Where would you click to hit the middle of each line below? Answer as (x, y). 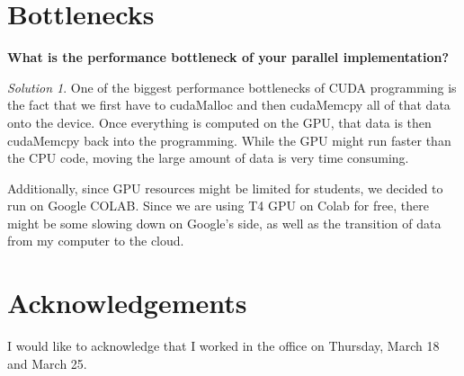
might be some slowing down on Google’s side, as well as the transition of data (224, 223)
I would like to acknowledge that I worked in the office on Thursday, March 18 (223, 346)
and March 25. (47, 363)
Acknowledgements (127, 303)
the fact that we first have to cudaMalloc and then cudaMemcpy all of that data (229, 105)
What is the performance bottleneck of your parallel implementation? (228, 57)
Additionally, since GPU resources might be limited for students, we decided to (225, 188)
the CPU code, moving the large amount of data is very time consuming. (208, 158)
